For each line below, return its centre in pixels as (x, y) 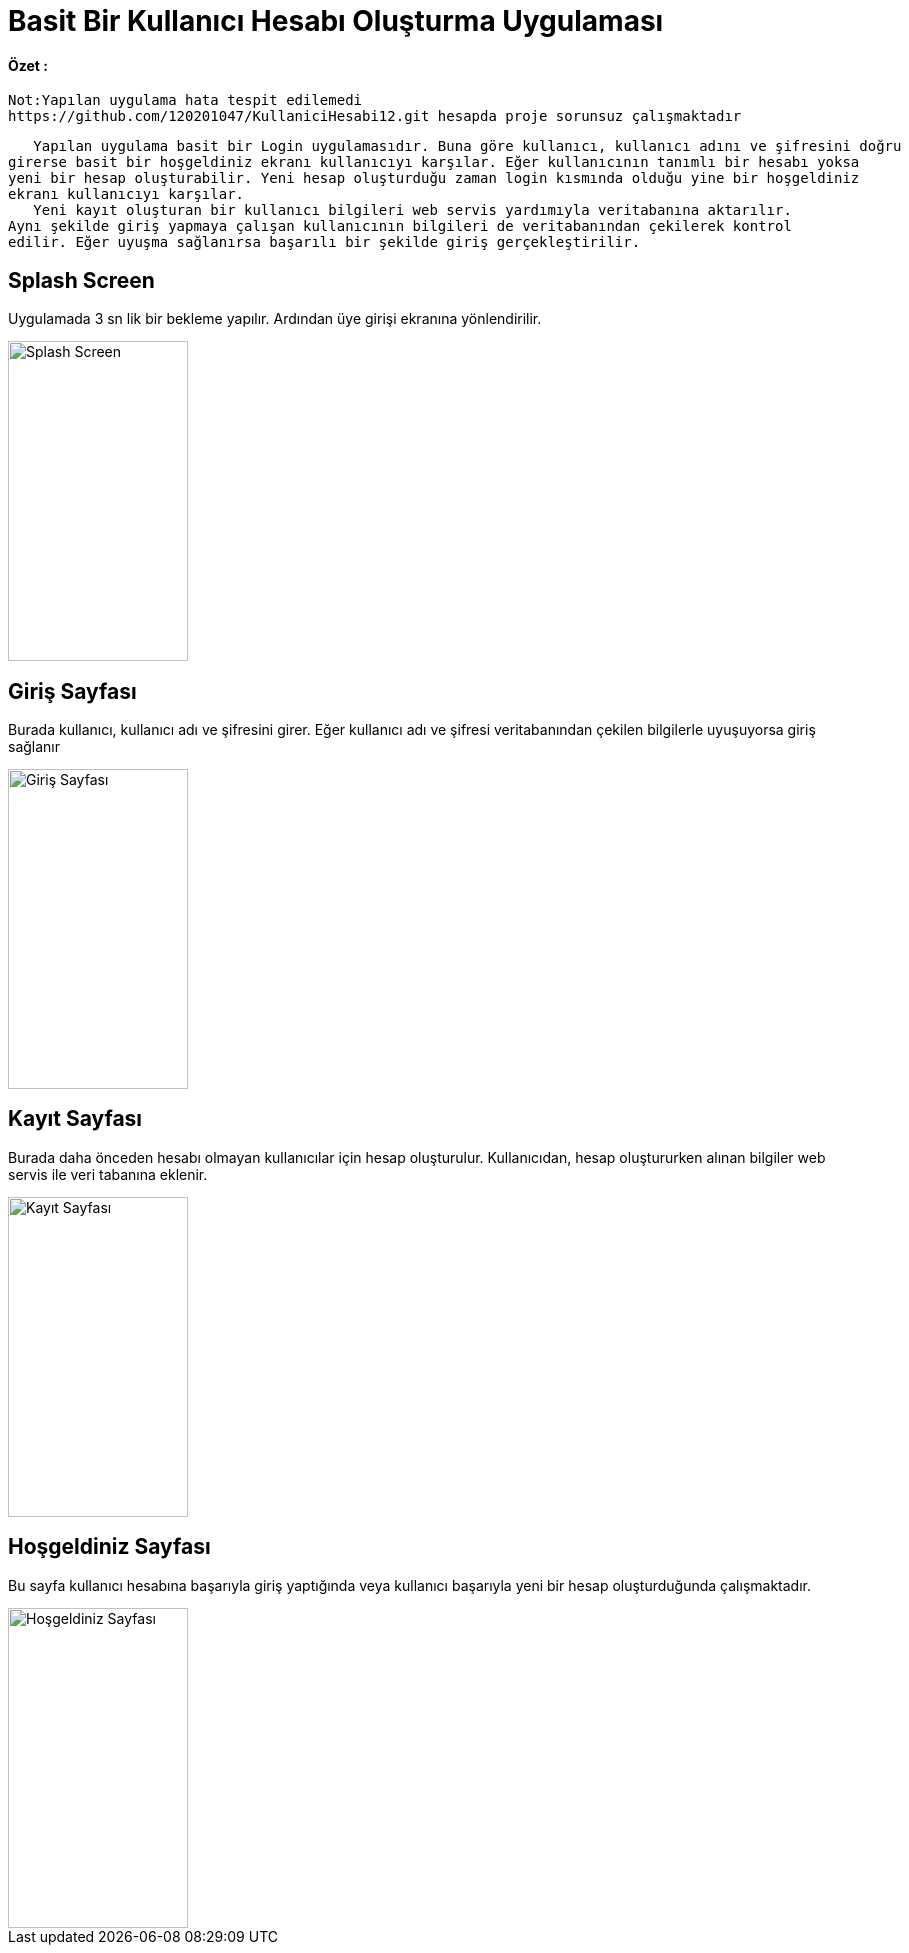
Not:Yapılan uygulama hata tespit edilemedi (185, 100)
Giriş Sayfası (72, 691)
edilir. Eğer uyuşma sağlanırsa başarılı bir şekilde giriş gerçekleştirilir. (324, 242)
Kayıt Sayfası (75, 1119)
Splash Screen (81, 280)
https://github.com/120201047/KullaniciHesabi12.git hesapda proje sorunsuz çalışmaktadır (375, 116)
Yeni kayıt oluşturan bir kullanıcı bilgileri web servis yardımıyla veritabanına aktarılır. (412, 210)
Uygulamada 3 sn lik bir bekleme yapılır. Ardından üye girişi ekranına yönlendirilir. (275, 319)
